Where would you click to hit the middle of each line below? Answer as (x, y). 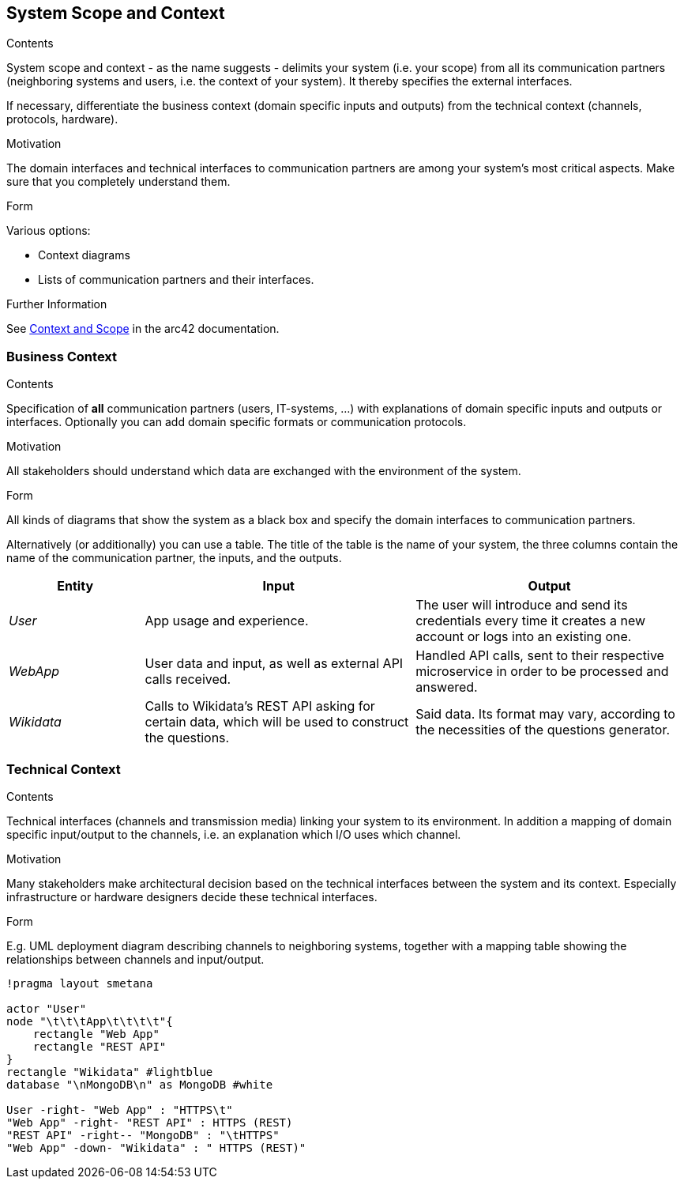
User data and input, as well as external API (274, 664)
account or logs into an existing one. (524, 637)
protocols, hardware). (62, 119)
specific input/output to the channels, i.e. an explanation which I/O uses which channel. (234, 834)
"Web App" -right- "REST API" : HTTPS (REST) (150, 1122)
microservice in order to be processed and (542, 672)
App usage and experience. (227, 621)
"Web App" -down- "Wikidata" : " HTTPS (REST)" (156, 1147)
